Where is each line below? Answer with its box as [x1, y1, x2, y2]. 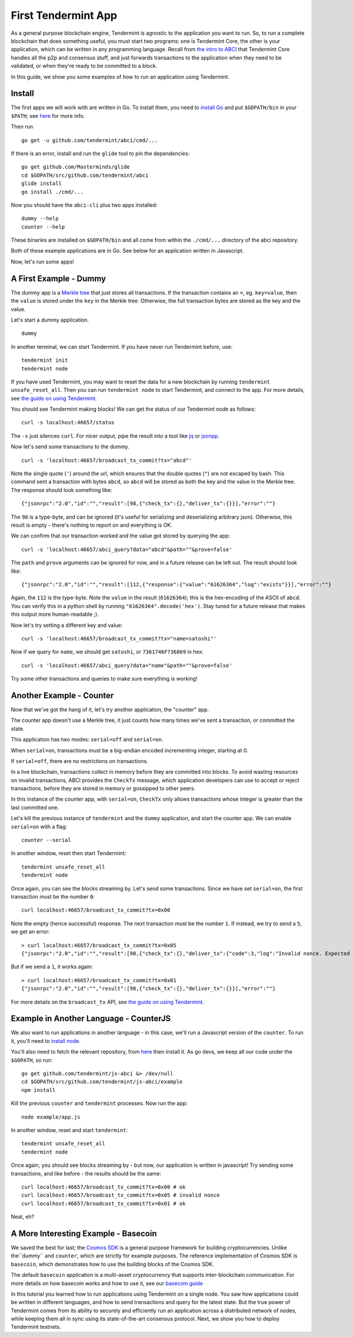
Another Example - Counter [11, 690, 114, 701]
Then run [11, 123, 34, 130]
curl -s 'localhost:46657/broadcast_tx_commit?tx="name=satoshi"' [21, 635, 217, 642]
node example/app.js [21, 1114, 81, 1120]
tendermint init [21, 357, 68, 364]
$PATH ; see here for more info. [11, 112, 85, 119]
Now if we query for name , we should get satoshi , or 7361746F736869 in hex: [11, 648, 204, 655]
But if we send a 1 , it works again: [11, 963, 94, 970]
